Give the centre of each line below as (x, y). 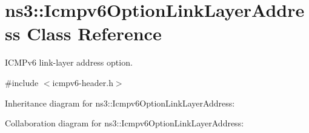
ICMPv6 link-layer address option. (69, 62)
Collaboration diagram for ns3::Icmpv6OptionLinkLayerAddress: (125, 123)
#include (22, 82)
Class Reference (94, 33)
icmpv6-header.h (83, 82)
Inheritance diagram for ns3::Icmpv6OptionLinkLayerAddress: (120, 103)
